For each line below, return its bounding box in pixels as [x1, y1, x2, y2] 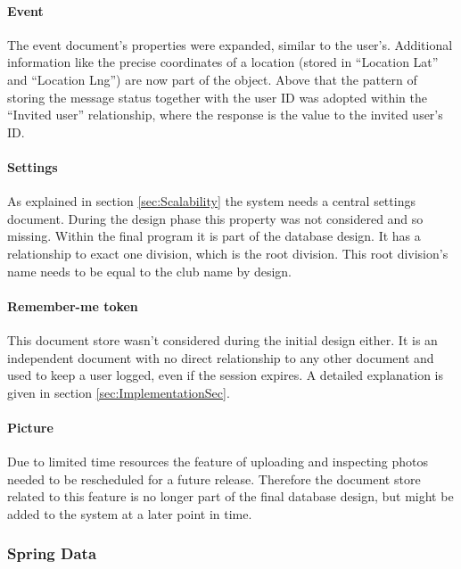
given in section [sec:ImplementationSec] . [7, 383, 230, 401]
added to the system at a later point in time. [7, 504, 252, 523]
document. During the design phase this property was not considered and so [7, 209, 424, 227]
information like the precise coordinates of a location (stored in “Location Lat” [7, 53, 439, 71]
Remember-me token [7, 296, 138, 315]
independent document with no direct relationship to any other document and [7, 348, 434, 367]
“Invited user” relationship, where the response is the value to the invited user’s [7, 105, 443, 124]
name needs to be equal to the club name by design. [7, 261, 292, 280]
